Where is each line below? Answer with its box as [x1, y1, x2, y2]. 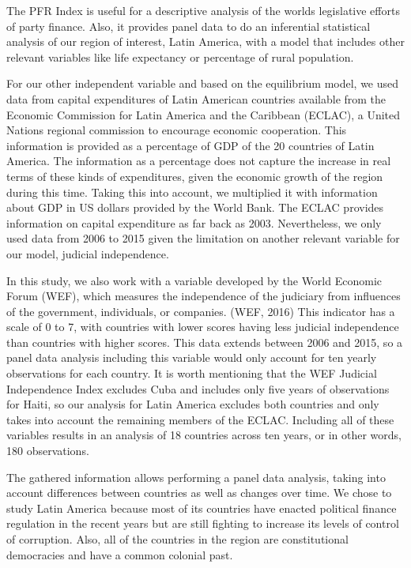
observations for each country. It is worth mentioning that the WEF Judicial [6, 365, 377, 382]
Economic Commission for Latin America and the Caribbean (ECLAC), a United [6, 106, 401, 122]
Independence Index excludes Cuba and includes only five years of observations [6, 380, 390, 397]
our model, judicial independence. [6, 245, 169, 261]
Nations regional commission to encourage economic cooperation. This [6, 122, 347, 138]
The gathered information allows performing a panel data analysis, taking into [6, 468, 386, 485]
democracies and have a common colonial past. [6, 546, 233, 562]
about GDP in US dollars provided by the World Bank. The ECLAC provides [6, 199, 384, 216]
